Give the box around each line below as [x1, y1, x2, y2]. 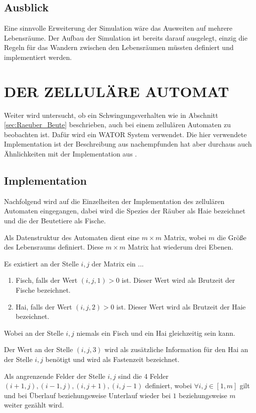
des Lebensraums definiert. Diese [4, 242, 103, 252]
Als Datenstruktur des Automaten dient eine [4, 232, 140, 242]
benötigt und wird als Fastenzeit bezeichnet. [45, 354, 180, 364]
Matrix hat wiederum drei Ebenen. [128, 242, 234, 252]
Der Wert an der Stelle [4, 344, 73, 355]
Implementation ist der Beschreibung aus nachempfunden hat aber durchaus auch [4, 139, 252, 149]
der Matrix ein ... [92, 258, 144, 268]
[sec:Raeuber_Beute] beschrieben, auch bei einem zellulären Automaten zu [4, 119, 231, 130]
